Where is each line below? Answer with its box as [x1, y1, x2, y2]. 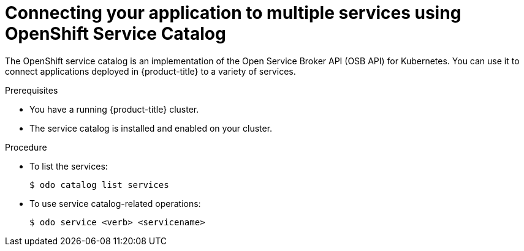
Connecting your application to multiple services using [5, 2, 461, 23]
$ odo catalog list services [29, 179, 169, 190]
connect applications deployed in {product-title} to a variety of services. [5, 66, 296, 77]
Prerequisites [5, 84, 58, 96]
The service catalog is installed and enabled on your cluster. [29, 122, 273, 133]
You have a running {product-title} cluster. [29, 103, 199, 114]
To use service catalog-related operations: [29, 198, 201, 209]
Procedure [5, 141, 47, 152]
